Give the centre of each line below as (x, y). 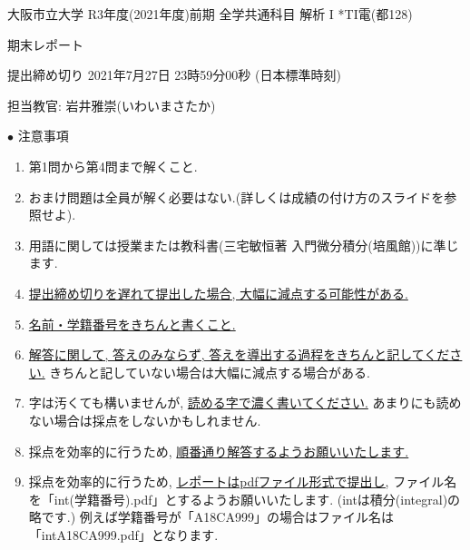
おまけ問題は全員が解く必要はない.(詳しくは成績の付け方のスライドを (236, 196)
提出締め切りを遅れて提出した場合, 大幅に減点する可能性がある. (218, 293)
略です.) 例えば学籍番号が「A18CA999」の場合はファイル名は (211, 517)
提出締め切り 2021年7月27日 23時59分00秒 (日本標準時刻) (174, 75)
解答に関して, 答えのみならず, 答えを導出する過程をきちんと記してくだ (239, 354)
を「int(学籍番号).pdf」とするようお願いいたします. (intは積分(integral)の (245, 499)
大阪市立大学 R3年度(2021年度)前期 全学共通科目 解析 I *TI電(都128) (210, 14)
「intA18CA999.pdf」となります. (123, 534)
